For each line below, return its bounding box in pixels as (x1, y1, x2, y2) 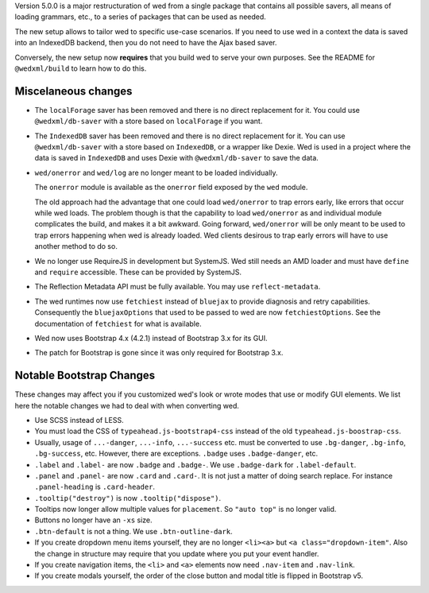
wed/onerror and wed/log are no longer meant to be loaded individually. (34, 168, 278, 177)
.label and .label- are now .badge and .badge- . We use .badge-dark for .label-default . (34, 459, 357, 469)
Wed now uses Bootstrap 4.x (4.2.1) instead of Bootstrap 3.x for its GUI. (34, 333, 268, 343)
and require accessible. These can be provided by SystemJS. (34, 267, 242, 277)
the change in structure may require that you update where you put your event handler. (34, 548, 319, 558)
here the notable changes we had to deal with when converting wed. (14, 401, 240, 410)
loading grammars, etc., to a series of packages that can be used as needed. (14, 12, 266, 21)
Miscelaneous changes (14, 84, 133, 98)
